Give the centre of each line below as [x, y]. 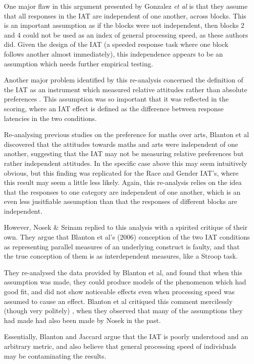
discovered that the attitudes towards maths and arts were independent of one [121, 144]
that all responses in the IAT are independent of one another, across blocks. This [125, 15]
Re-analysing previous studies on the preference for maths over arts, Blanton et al [127, 134]
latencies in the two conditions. [50, 118]
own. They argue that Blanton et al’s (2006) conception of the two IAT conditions [127, 237]
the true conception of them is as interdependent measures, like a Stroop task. [121, 256]
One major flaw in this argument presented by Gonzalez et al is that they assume [126, 6]
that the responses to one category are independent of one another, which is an [122, 192]
